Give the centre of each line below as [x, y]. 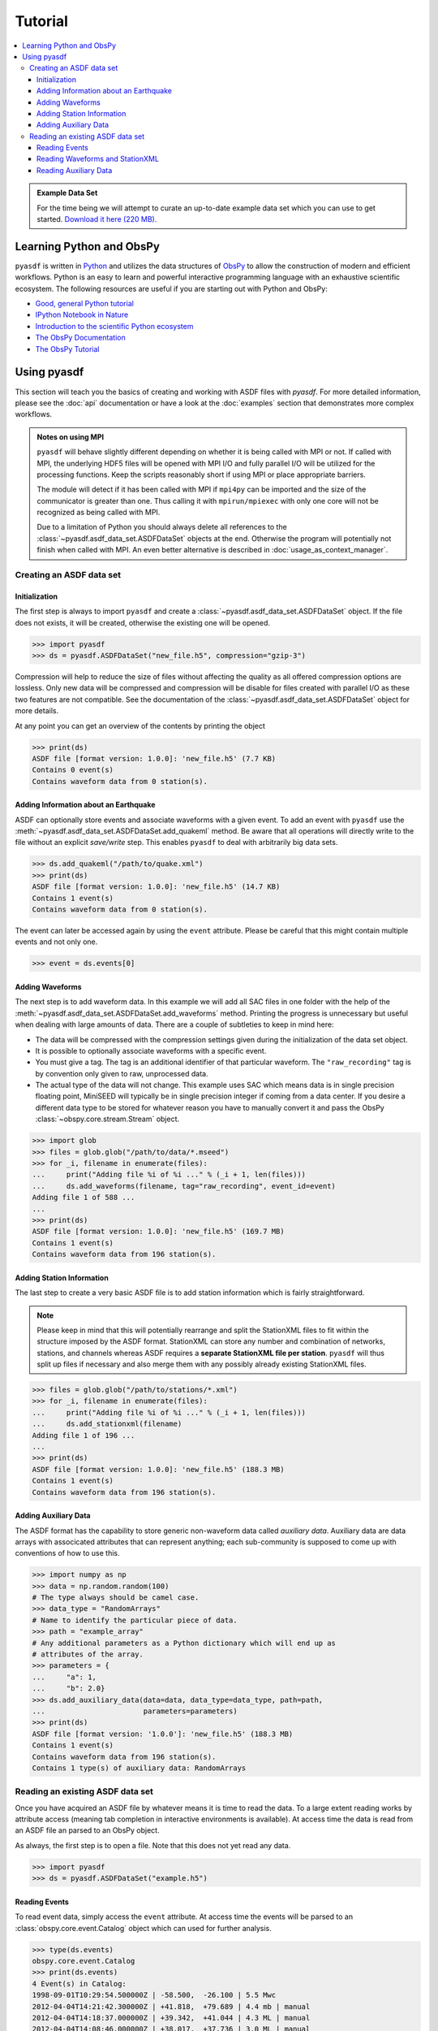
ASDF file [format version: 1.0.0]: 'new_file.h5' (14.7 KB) [156, 887]
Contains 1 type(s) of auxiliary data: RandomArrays [139, 1768]
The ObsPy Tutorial [67, 349]
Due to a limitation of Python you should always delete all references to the [162, 527]
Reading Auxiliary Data [75, 170]
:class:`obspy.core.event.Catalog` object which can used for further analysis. [143, 1928]
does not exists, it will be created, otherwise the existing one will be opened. [143, 622]
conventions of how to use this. [67, 1553]
